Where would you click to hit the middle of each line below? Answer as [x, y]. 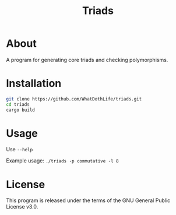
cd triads [18, 104]
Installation [34, 84]
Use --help [20, 150]
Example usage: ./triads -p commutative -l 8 [62, 161]
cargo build [20, 110]
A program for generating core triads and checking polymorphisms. [87, 60]
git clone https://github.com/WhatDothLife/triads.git [74, 99]
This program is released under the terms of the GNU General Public [88, 200]
